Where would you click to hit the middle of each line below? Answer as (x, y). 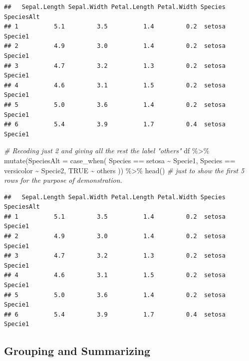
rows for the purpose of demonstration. (63, 180)
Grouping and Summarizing (77, 351)
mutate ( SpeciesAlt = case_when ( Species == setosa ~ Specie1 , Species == (120, 160)
